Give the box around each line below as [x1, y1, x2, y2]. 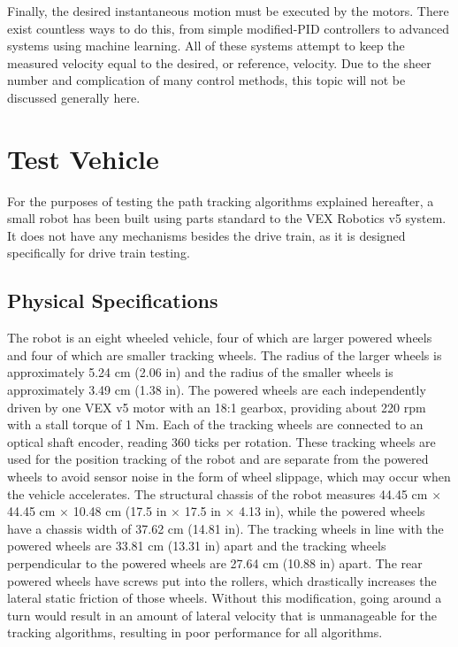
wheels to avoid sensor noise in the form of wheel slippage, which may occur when [7, 467, 451, 486]
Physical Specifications [7, 287, 218, 314]
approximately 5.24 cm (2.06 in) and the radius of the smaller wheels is [7, 363, 393, 381]
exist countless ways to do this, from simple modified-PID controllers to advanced [7, 19, 449, 37]
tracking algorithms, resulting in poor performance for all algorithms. [7, 623, 383, 642]
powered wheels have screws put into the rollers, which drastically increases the [7, 571, 437, 589]
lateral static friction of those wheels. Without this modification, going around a [7, 589, 442, 607]
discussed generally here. [7, 88, 141, 106]
